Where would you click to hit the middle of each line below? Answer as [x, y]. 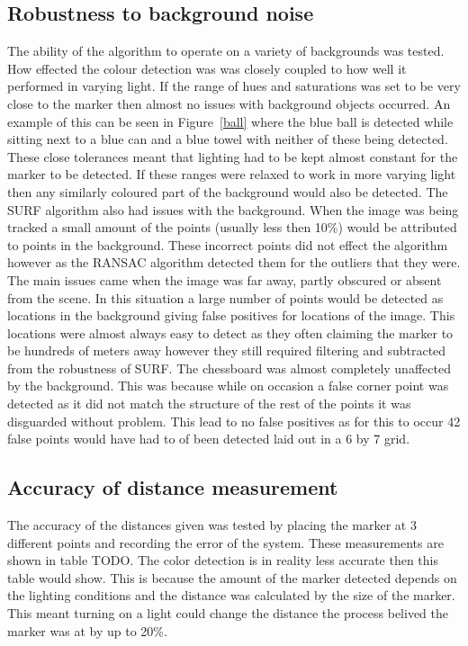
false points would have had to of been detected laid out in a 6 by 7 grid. [209, 439]
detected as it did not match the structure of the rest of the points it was [209, 404]
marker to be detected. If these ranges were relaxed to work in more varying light [232, 174]
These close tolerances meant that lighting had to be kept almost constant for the [233, 156]
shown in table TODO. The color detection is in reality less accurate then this [223, 560]
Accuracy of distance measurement [173, 487]
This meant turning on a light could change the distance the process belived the [228, 613]
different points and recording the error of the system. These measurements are [225, 542]
